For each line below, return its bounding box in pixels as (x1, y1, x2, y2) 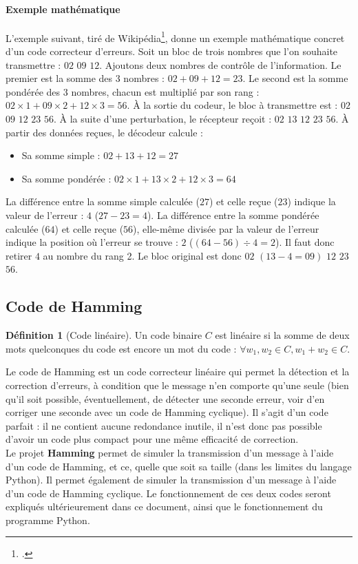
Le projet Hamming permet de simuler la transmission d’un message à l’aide (6, 445, 334, 459)
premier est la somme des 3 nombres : (6, 71, 165, 85)
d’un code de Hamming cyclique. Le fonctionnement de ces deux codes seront (6, 485, 331, 500)
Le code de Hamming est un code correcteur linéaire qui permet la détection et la (6, 364, 350, 379)
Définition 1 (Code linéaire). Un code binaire (6, 328, 202, 342)
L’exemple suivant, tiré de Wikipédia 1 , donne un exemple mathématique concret (6, 28, 345, 45)
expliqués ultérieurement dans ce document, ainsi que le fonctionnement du (6, 499, 323, 514)
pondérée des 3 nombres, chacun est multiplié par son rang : (6, 84, 260, 98)
